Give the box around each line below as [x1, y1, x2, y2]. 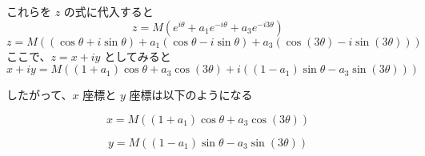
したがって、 [6, 86, 73, 103]
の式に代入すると [63, 3, 154, 19]
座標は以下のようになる [129, 86, 253, 103]
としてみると [104, 47, 171, 64]
